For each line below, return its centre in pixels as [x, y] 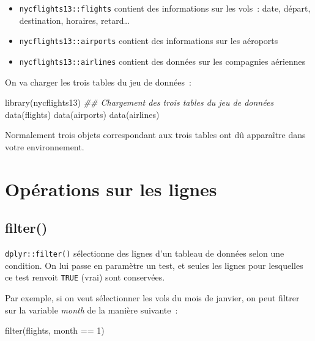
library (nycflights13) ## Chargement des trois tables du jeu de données [139, 102]
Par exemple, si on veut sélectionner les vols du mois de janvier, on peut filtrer [152, 298]
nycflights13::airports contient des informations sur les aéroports [149, 41]
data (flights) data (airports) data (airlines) [82, 114]
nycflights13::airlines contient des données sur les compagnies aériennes [162, 61]
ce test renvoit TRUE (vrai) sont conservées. [85, 277]
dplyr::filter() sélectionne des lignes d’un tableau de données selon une [145, 253]
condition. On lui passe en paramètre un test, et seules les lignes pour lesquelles [154, 265]
